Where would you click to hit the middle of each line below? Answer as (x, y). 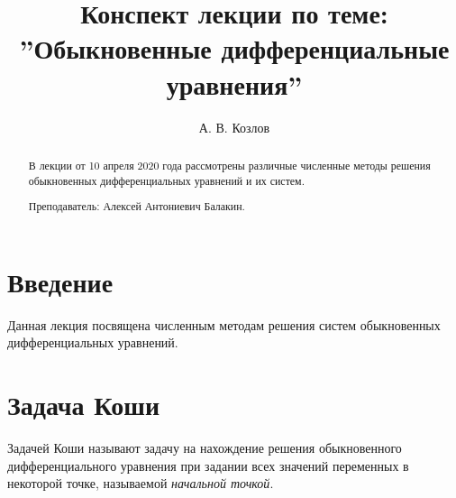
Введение (60, 281)
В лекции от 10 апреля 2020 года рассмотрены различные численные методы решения (229, 165)
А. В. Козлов (234, 127)
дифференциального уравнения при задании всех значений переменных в (208, 465)
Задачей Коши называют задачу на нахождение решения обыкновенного (205, 447)
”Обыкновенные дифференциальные (234, 48)
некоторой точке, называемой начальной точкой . (141, 483)
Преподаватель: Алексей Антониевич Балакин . (137, 206)
